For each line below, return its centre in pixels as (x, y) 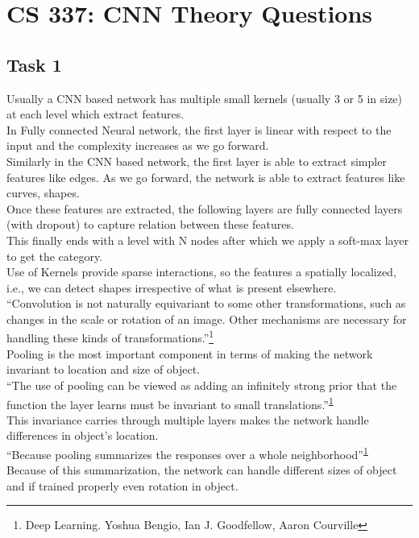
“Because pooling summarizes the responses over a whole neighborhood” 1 (187, 453)
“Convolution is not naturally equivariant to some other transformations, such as (206, 303)
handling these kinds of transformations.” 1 (110, 337)
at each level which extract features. (95, 114)
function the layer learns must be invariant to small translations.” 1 (170, 403)
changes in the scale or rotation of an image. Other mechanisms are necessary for (207, 319)
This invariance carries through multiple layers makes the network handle (188, 419)
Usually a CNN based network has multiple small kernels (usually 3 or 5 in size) (205, 98)
